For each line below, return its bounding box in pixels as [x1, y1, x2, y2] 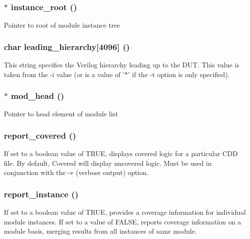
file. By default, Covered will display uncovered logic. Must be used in [4, 158, 212, 168]
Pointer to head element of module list [4, 109, 118, 119]
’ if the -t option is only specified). [128, 69, 230, 79]
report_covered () [4, 129, 77, 141]
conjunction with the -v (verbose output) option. [4, 167, 149, 177]
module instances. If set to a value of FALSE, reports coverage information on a [4, 216, 241, 226]
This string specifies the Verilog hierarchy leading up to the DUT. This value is [4, 60, 239, 70]
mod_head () [11, 90, 64, 102]
